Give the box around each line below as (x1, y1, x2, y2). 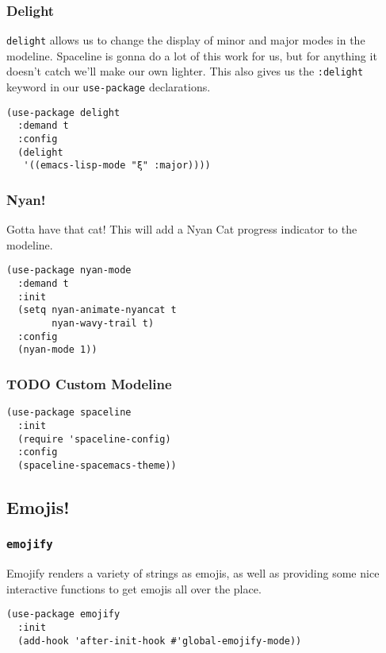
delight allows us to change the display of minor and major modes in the (6, 32, 365, 48)
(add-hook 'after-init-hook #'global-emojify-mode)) (17, 635, 302, 647)
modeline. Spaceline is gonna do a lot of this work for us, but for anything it (6, 47, 377, 64)
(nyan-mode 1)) (17, 344, 97, 356)
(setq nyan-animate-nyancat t (17, 304, 177, 316)
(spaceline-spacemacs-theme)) (17, 459, 177, 471)
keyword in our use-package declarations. (6, 79, 211, 95)
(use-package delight (6, 106, 120, 118)
